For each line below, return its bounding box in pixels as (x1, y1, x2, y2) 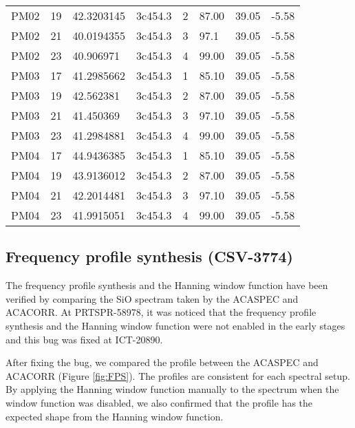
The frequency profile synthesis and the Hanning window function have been (6, 278, 328, 292)
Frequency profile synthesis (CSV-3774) (6, 246, 294, 267)
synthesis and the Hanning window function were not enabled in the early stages (6, 318, 345, 332)
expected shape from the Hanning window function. (6, 409, 224, 423)
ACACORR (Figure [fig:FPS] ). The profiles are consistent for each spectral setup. (6, 368, 350, 383)
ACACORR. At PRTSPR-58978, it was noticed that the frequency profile (6, 305, 316, 319)
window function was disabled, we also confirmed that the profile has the (6, 395, 313, 409)
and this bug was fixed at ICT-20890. (6, 332, 163, 346)
